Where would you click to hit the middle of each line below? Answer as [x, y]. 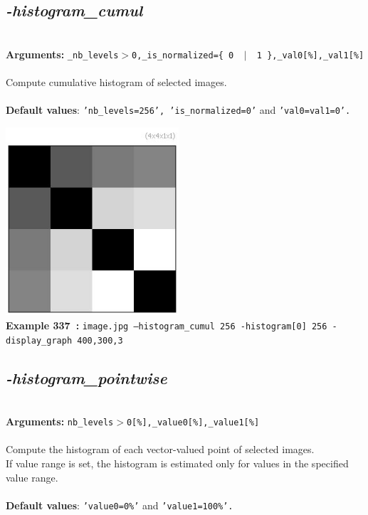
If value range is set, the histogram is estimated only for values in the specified [177, 463]
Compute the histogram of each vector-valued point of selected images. [160, 449]
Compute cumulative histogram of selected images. [116, 82]
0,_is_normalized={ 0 [183, 55]
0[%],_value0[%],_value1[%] [193, 423]
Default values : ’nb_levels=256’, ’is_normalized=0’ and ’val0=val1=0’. [178, 110]
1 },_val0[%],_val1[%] [310, 55]
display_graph [39, 340]
